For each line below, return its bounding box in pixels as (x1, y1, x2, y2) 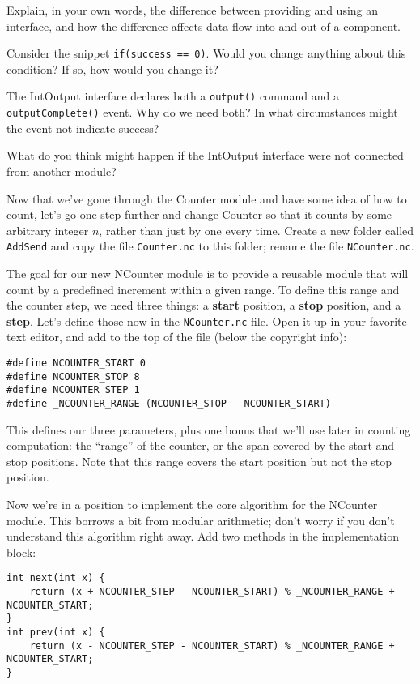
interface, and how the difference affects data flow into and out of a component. (6, 17, 401, 34)
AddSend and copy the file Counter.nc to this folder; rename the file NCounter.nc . (6, 237, 414, 254)
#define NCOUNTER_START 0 (6, 357, 146, 369)
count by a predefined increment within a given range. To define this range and (6, 280, 400, 297)
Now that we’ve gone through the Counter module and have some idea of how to (6, 190, 407, 207)
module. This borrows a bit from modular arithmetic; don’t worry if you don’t (6, 511, 395, 528)
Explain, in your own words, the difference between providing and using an (6, 2, 379, 18)
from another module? (6, 162, 117, 179)
